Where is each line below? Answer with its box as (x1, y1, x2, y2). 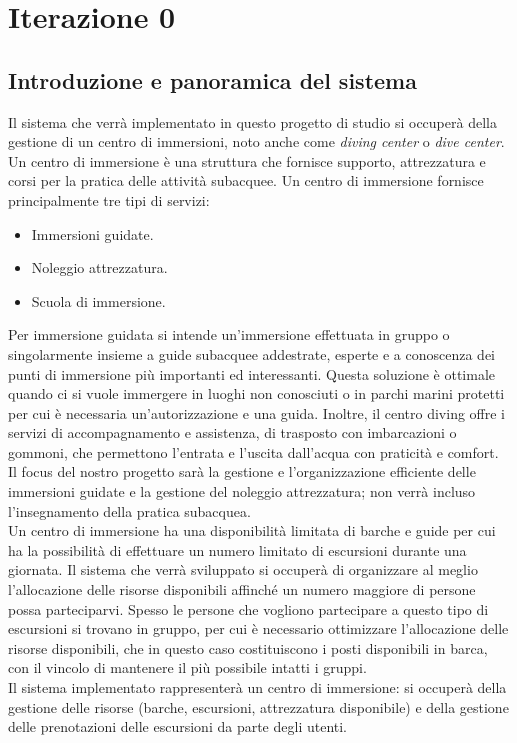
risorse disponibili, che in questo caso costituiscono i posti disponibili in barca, (8, 637, 488, 658)
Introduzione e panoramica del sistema (8, 64, 417, 95)
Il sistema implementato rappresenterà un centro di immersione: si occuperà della (8, 677, 507, 698)
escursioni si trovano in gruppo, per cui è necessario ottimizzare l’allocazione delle (8, 618, 509, 639)
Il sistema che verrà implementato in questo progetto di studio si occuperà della (8, 111, 497, 132)
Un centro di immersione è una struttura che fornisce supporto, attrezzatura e (8, 150, 486, 171)
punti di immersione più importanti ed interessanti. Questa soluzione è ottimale (8, 363, 496, 384)
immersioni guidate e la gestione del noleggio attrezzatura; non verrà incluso (8, 481, 476, 502)
